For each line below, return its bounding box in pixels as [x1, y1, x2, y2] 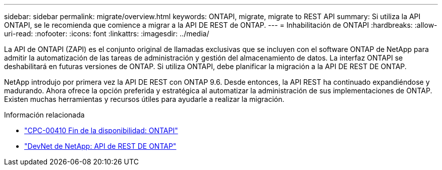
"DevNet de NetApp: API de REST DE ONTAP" [24, 142, 177, 150]
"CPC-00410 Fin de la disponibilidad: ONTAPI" [24, 126, 178, 135]
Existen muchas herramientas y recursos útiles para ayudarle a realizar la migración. [4, 95, 285, 103]
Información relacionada [4, 110, 85, 119]
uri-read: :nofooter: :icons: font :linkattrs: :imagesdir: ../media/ [4, 29, 209, 38]
